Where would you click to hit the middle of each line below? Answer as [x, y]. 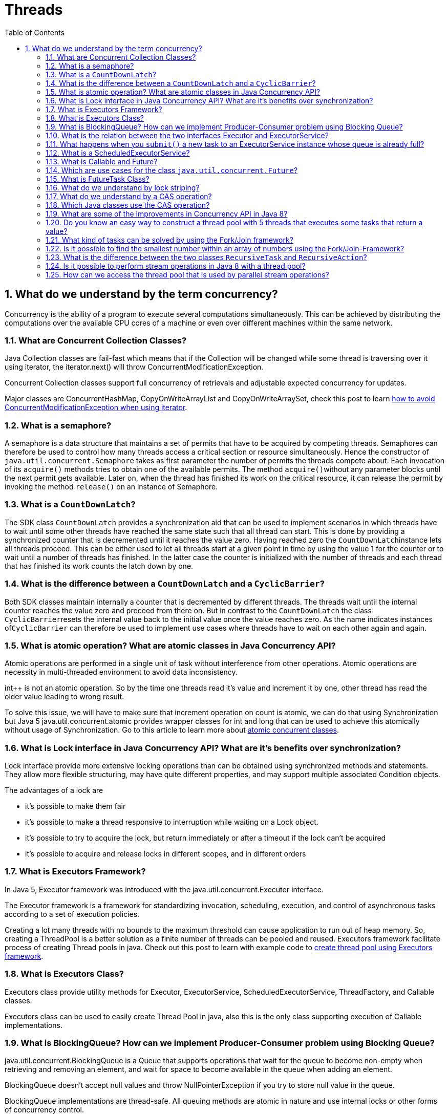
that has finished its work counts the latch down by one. [99, 566]
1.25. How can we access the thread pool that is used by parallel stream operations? [187, 274]
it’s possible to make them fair [76, 806]
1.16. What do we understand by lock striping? [123, 187]
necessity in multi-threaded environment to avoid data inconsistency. [121, 672]
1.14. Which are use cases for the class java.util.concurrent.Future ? [172, 170]
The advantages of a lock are [54, 790]
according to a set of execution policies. [72, 914]
